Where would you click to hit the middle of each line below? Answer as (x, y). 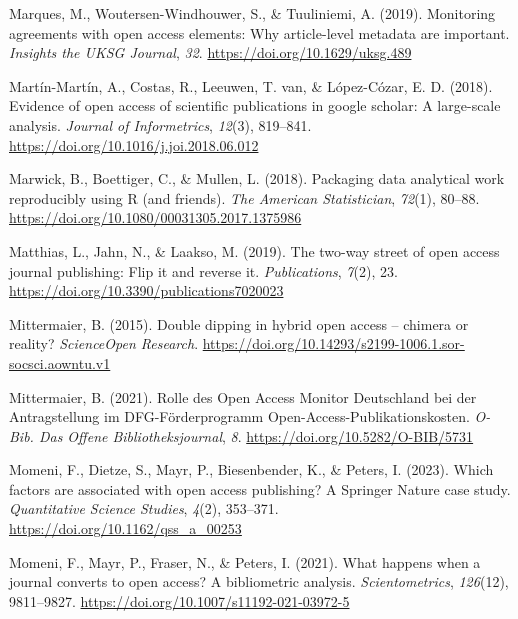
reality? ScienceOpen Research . (104, 343)
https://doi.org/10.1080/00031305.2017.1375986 (155, 217)
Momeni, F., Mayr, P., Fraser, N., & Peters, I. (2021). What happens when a (245, 561)
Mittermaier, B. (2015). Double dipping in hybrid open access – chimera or (239, 323)
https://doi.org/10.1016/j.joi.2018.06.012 (134, 144)
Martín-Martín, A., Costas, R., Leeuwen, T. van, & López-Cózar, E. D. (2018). (251, 85)
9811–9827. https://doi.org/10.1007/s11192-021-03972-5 (179, 600)
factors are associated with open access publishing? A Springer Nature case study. (260, 488)
